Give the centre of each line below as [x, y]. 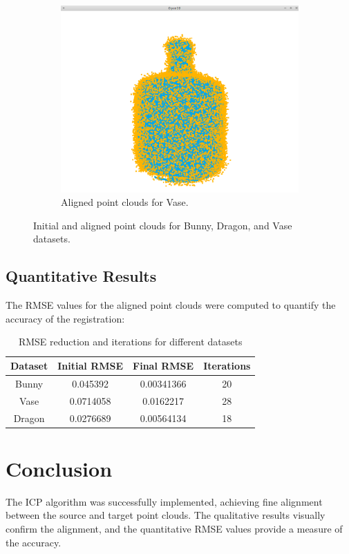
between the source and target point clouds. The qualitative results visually [166, 515]
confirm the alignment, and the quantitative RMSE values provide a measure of [174, 528]
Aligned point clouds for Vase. [125, 202]
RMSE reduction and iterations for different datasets [130, 342]
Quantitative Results [81, 276]
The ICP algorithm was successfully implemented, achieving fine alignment [164, 501]
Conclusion [59, 468]
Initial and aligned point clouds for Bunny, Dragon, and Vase [163, 225]
